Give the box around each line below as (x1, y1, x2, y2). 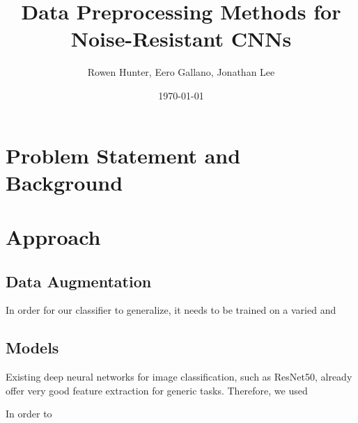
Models (6, 337, 59, 358)
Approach (6, 223, 101, 251)
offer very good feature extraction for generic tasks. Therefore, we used (6, 383, 308, 397)
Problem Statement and (6, 141, 241, 169)
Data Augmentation (6, 270, 152, 292)
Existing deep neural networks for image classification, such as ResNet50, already (6, 369, 352, 384)
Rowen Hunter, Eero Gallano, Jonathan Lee (87, 65, 275, 79)
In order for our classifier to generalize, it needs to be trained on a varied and (6, 303, 336, 317)
